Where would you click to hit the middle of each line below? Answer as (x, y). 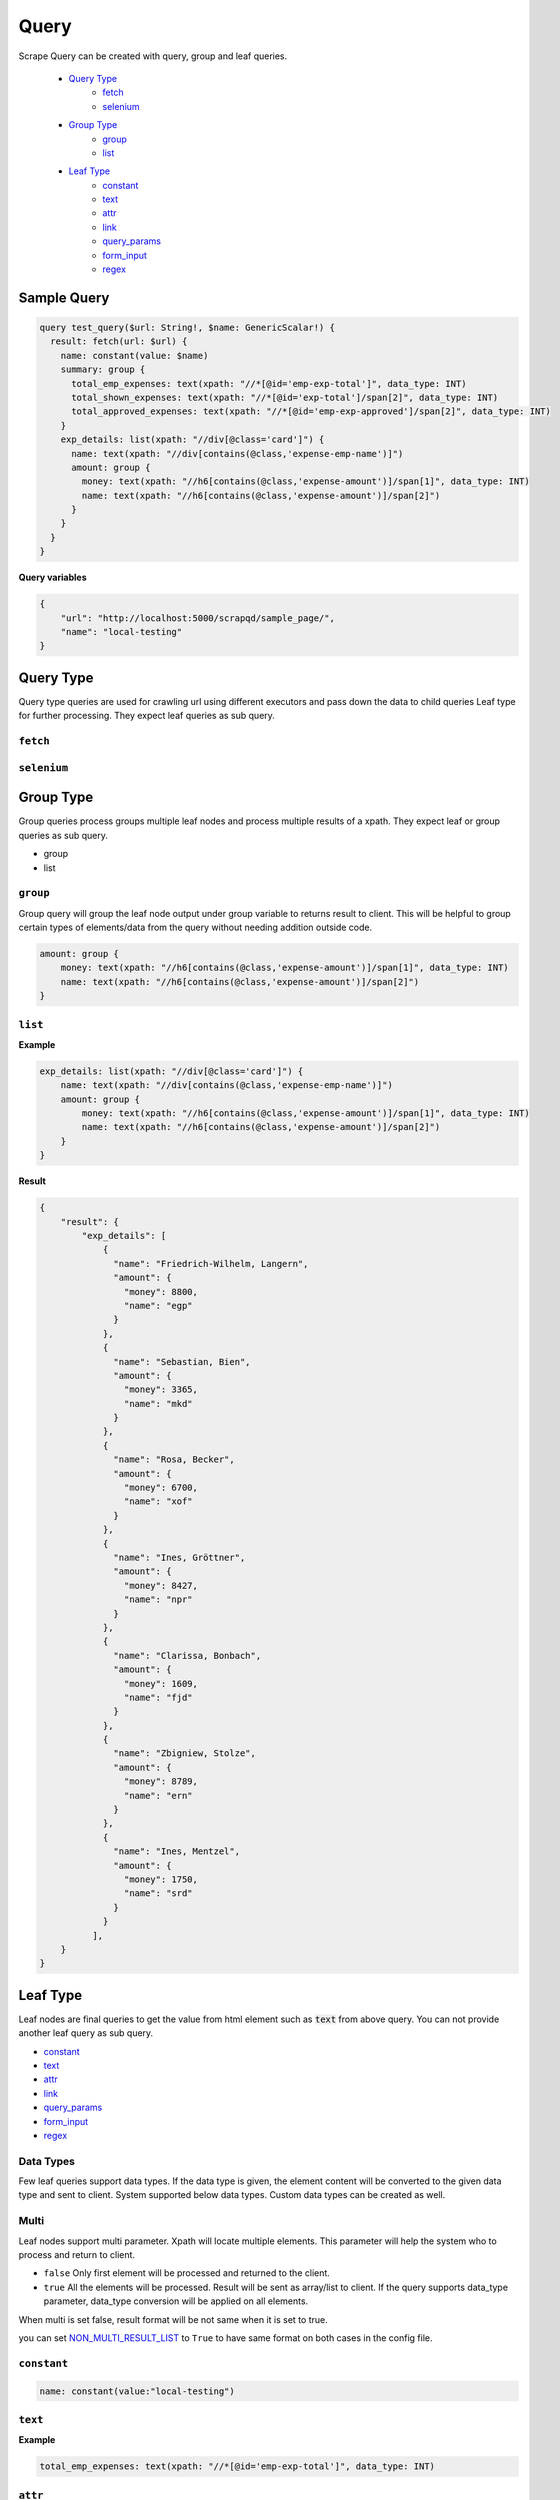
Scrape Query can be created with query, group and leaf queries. (153, 56)
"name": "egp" (158, 1305)
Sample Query (64, 297)
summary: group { (103, 369)
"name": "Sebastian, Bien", (182, 1361)
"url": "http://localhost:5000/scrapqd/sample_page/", (197, 618)
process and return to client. (76, 2254)
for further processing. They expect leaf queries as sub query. (146, 716)
